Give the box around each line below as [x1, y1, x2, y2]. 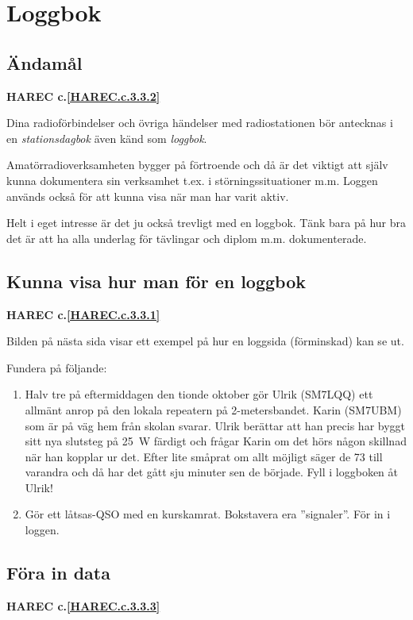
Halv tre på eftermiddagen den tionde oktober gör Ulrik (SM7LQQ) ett [25, 386, 373, 402]
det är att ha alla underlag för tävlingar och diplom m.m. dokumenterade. [6, 229, 367, 246]
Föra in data [6, 560, 110, 585]
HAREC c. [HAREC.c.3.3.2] [6, 87, 160, 104]
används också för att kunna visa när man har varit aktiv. [6, 187, 289, 204]
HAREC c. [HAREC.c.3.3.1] [6, 306, 160, 322]
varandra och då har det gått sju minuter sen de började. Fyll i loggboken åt [25, 464, 398, 480]
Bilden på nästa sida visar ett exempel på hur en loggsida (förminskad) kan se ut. [6, 333, 404, 349]
